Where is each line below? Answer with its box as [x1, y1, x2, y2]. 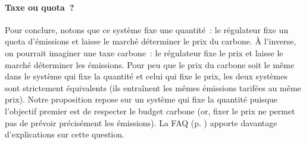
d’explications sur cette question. [5, 128, 124, 140]
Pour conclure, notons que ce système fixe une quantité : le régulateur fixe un [5, 23, 289, 36]
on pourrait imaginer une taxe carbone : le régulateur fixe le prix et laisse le [5, 46, 283, 59]
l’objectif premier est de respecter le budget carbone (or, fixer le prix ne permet [5, 104, 295, 117]
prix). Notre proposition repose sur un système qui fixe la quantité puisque [5, 93, 278, 105]
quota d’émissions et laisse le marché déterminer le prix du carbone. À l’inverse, [5, 35, 296, 47]
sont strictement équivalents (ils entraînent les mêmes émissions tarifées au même [5, 81, 301, 94]
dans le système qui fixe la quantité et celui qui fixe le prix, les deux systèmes [5, 70, 288, 82]
